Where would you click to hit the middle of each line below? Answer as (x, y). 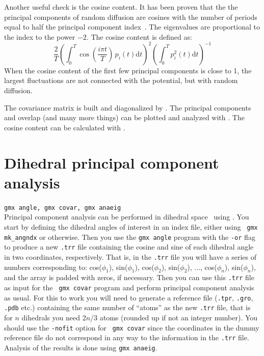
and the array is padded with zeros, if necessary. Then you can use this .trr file (129, 277)
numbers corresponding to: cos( (53, 267)
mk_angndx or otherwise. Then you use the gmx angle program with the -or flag (130, 237)
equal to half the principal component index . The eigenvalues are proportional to (132, 27)
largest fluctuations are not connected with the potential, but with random (121, 80)
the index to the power (40, 36)
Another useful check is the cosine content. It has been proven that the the (121, 7)
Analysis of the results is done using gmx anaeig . (81, 347)
